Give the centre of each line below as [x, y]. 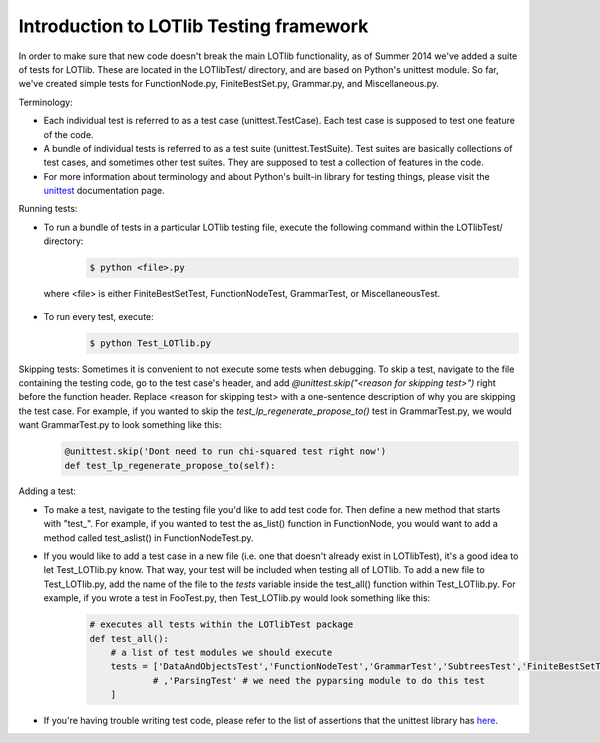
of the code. [68, 134]
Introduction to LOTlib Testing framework [193, 26]
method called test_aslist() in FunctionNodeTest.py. [148, 537]
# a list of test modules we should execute [221, 652]
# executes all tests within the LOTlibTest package [221, 624]
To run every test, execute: [98, 316]
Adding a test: [47, 491]
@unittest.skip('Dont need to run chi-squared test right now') [225, 451]
